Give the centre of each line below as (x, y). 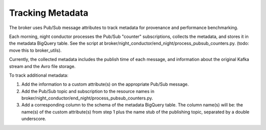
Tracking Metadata (49, 13)
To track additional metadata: (39, 75)
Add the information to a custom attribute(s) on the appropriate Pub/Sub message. (105, 84)
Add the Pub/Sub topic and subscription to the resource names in (88, 91)
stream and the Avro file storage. (42, 66)
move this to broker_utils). (35, 50)
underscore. (34, 119)
